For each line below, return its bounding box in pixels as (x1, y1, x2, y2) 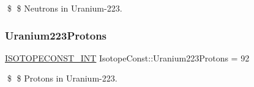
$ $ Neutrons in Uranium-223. (7, 2, 122, 14)
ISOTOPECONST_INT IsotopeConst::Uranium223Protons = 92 (5, 51, 250, 64)
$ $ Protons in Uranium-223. (7, 72, 118, 85)
